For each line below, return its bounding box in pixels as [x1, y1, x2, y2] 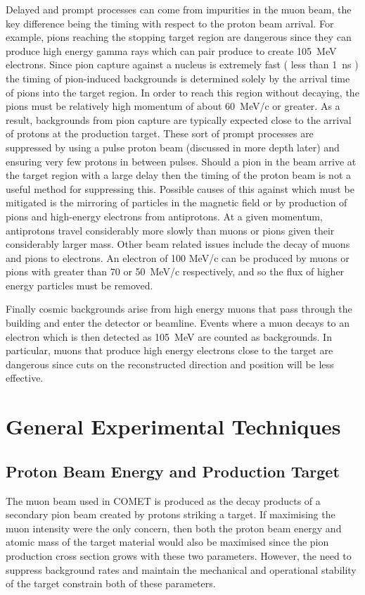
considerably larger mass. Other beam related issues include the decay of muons [6, 237, 350, 251]
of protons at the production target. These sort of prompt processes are [6, 126, 314, 141]
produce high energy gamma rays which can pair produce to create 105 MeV [6, 43, 337, 58]
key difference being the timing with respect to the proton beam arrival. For [6, 15, 334, 30]
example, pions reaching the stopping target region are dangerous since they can [6, 30, 352, 44]
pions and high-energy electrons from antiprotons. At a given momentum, [6, 208, 323, 223]
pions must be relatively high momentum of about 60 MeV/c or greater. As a [6, 99, 340, 113]
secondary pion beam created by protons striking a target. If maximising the [6, 507, 335, 522]
